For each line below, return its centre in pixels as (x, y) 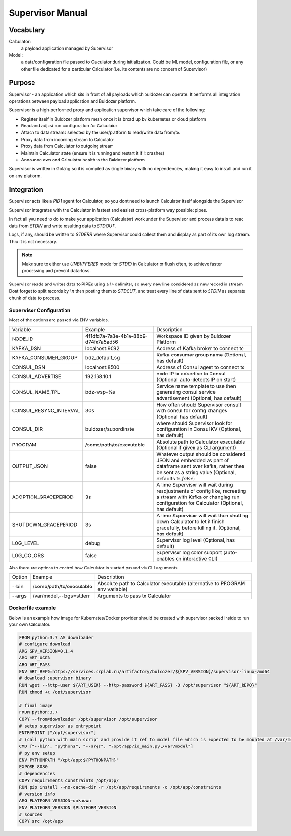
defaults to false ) (176, 478)
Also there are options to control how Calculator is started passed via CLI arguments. (94, 568)
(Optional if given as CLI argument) (196, 447)
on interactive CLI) (196, 558)
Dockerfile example (32, 608)
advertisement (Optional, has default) (199, 398)
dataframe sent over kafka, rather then (201, 466)
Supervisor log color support (189, 552)
